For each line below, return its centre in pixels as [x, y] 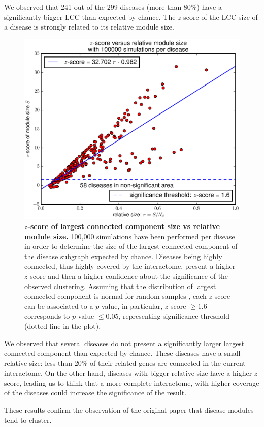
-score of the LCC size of [219, 17]
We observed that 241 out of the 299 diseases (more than [93, 7]
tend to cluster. [28, 420]
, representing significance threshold [174, 316]
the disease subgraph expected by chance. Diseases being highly [123, 256]
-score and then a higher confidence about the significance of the [128, 276]
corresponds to [47, 316]
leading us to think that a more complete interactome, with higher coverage [141, 382]
